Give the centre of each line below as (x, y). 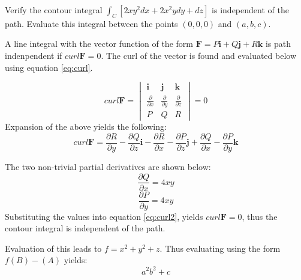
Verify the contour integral (54, 10)
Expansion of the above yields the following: (86, 126)
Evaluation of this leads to (53, 248)
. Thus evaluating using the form (220, 248)
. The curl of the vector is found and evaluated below (199, 55)
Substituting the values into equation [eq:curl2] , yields (104, 216)
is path (278, 44)
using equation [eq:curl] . (49, 67)
